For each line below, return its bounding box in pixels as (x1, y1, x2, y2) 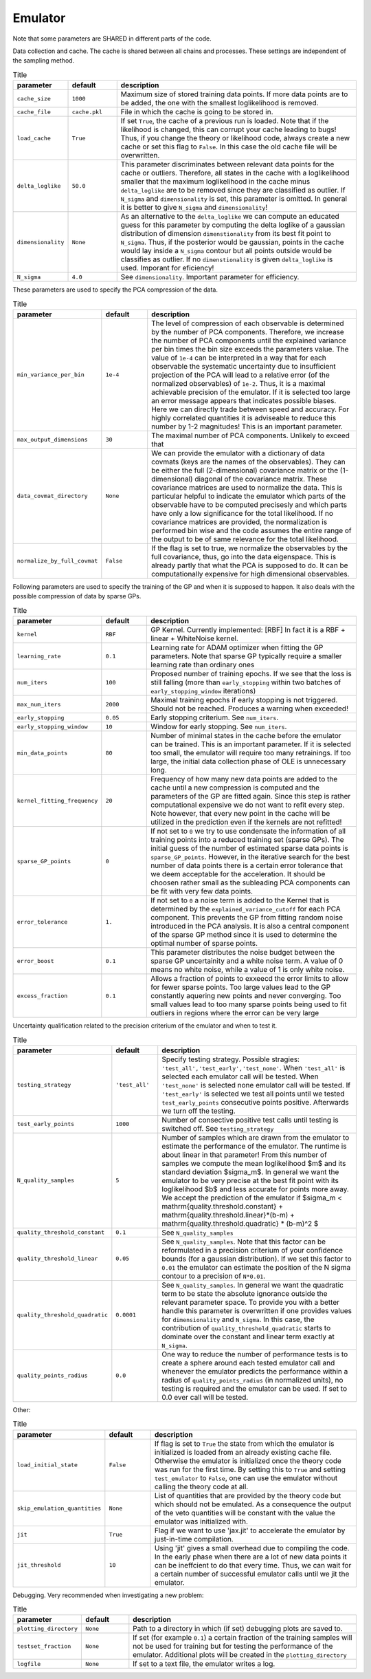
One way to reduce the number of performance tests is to (161, 1349, 348, 1358)
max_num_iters (16, 700, 61, 708)
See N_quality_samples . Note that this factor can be (161, 1237, 326, 1246)
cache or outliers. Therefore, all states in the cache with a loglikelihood (120, 169, 350, 178)
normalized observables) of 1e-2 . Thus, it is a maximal (151, 378, 326, 388)
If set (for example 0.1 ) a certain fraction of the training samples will (133, 1633, 352, 1643)
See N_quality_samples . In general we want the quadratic (161, 1280, 344, 1290)
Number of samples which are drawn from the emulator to (161, 1132, 350, 1142)
